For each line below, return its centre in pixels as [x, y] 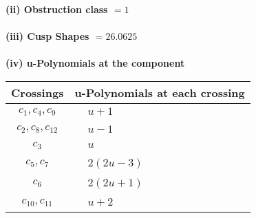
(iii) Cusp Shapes [47, 36]
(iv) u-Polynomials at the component [95, 63]
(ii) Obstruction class [57, 9]
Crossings [38, 92]
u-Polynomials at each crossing [160, 92]
